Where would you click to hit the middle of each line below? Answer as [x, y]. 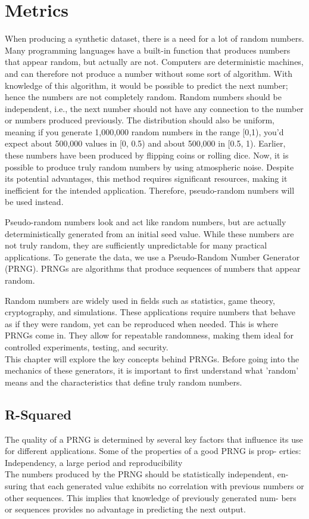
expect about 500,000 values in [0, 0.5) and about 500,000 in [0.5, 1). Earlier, [145, 143]
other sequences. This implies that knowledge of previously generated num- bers [151, 497]
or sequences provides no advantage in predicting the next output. [125, 509]
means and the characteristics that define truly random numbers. [124, 382]
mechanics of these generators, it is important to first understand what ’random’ [152, 370]
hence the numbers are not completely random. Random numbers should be [143, 97]
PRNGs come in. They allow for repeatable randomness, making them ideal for [149, 335]
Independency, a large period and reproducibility [94, 462]
